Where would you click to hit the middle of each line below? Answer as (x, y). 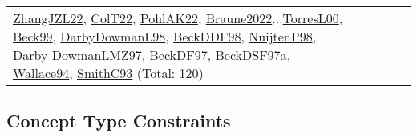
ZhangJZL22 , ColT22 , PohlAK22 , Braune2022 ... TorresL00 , (178, 18)
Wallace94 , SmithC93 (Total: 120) (108, 73)
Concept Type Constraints (119, 121)
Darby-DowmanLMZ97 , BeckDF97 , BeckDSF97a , (152, 55)
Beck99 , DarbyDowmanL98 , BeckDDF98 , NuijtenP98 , (165, 36)
